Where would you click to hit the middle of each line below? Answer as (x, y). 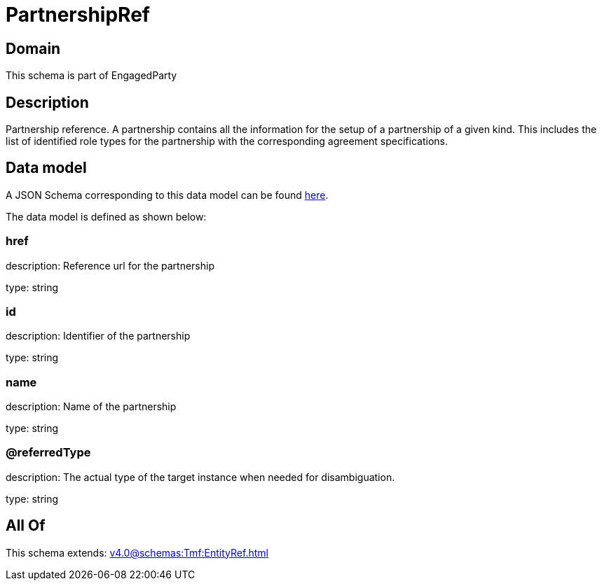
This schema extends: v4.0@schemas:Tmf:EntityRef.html (137, 552)
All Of (26, 526)
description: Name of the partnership (91, 407)
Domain (33, 48)
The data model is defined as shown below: (106, 216)
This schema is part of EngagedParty (91, 76)
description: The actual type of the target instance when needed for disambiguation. (200, 477)
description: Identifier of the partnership (98, 336)
